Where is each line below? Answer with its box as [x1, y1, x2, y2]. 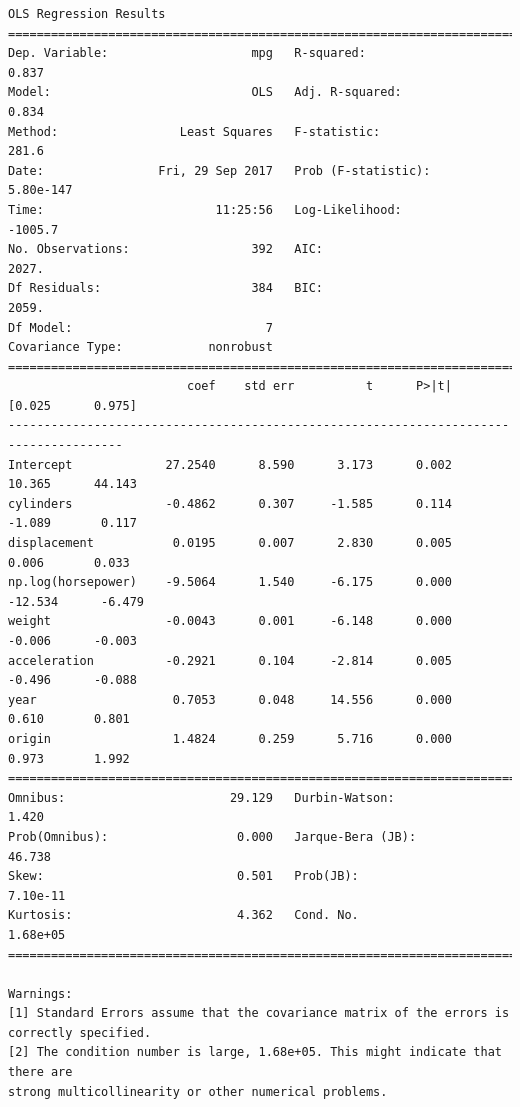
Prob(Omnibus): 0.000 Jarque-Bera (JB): [8, 829, 417, 844]
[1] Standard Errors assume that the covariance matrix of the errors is [8, 1006, 510, 1021]
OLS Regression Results [8, 7, 166, 21]
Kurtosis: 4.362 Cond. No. [8, 908, 359, 923]
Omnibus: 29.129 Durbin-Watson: [8, 790, 395, 805]
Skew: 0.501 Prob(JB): [8, 869, 359, 884]
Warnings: [8, 986, 73, 1001]
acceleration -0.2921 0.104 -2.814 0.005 [8, 653, 452, 668]
